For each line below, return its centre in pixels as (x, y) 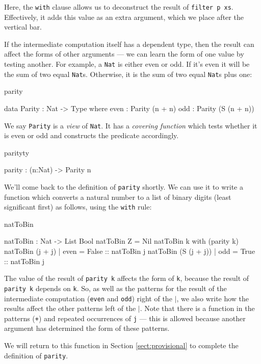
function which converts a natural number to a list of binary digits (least (118, 197)
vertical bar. (23, 27)
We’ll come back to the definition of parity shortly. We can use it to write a (124, 186)
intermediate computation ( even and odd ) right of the (88, 298)
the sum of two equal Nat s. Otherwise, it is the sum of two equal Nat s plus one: (128, 74)
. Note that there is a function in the (197, 308)
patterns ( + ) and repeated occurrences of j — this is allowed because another (125, 318)
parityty (17, 152)
